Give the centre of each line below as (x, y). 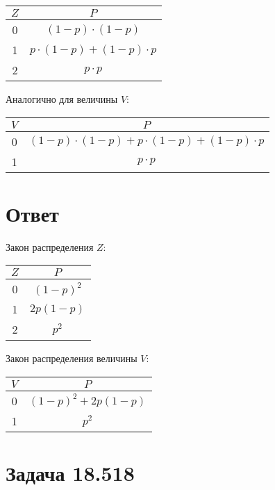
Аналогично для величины (62, 99)
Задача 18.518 (70, 473)
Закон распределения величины (72, 358)
